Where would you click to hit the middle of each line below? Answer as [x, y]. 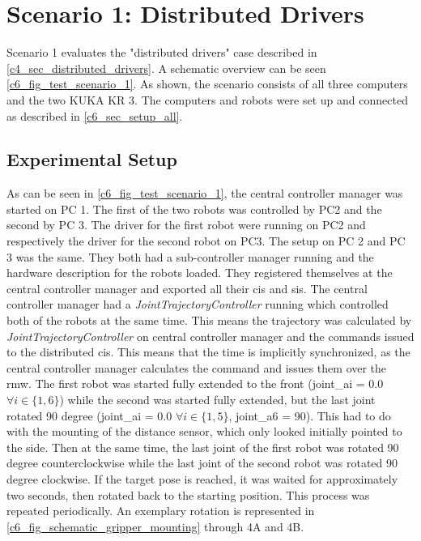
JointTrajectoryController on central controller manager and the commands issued [210, 336]
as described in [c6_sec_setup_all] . [95, 115]
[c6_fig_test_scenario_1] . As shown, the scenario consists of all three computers [207, 84]
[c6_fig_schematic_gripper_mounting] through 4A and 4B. [155, 526]
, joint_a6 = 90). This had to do [310, 415]
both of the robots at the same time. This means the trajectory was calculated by [209, 320]
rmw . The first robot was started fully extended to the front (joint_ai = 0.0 [195, 383]
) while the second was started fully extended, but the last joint [217, 400]
